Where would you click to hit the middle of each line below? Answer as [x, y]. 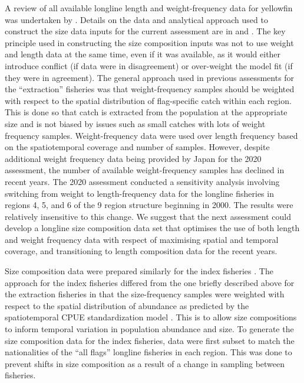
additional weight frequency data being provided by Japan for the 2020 [133, 158]
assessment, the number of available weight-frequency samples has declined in [145, 170]
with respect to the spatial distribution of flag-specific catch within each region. [148, 100]
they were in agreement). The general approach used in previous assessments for [150, 77]
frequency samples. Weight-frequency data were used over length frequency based [151, 135]
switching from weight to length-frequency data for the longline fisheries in [139, 193]
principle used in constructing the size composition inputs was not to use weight [149, 42]
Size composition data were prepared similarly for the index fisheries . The [139, 271]
